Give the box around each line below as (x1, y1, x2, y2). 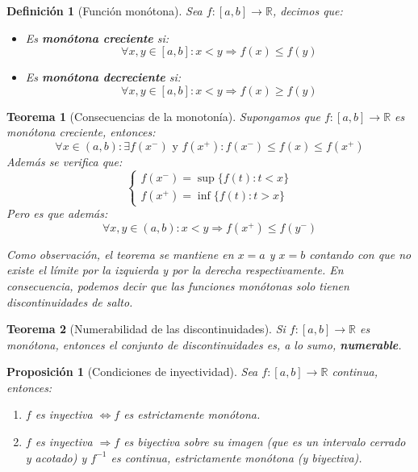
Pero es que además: (6, 205, 108, 222)
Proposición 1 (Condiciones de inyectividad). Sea (6, 363, 258, 380)
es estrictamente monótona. (123, 406, 261, 423)
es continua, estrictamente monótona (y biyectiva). (111, 449, 362, 466)
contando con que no (309, 245, 412, 262)
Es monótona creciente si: (25, 29, 169, 46)
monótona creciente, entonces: (6, 123, 156, 140)
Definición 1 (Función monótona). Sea (6, 2, 203, 19)
